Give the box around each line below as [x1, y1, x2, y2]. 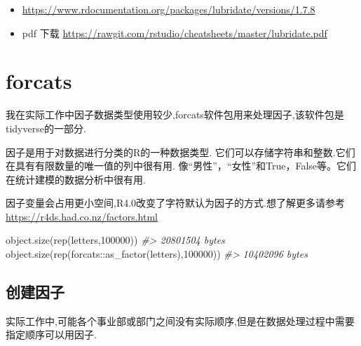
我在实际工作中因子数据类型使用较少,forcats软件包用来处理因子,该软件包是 [6, 107, 344, 122]
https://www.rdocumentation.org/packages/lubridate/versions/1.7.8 [22, 2, 315, 16]
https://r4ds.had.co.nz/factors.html [6, 209, 158, 223]
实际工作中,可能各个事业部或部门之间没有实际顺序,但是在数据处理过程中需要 [6, 313, 355, 328]
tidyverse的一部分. [6, 120, 86, 135]
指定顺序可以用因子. [6, 327, 97, 342]
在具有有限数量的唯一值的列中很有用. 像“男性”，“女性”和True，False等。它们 [6, 158, 357, 173]
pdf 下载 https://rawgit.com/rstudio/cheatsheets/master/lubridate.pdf [22, 25, 327, 40]
